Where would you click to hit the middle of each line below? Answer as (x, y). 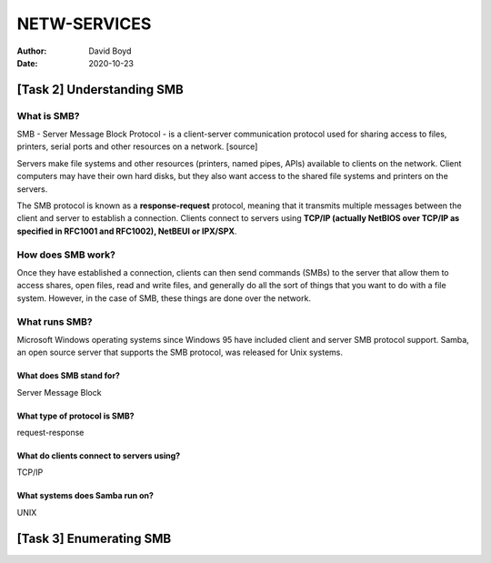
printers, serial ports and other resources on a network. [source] (137, 146)
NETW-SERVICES (84, 24)
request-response (50, 433)
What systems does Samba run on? (85, 496)
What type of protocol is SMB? (76, 416)
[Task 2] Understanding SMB (100, 90)
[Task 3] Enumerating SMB (94, 538)
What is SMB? (48, 116)
